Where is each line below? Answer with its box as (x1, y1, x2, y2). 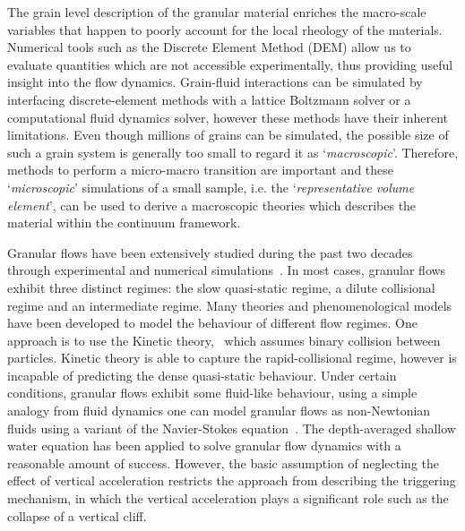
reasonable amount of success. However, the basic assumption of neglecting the (7, 453, 440, 472)
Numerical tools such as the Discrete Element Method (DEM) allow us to (7, 38, 411, 56)
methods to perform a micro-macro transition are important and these (7, 160, 394, 179)
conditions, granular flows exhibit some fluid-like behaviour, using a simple (7, 383, 418, 402)
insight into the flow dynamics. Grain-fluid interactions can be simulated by (7, 73, 423, 91)
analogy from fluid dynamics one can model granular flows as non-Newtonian (7, 401, 431, 420)
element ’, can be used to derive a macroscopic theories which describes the (7, 195, 417, 214)
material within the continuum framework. (7, 213, 241, 232)
